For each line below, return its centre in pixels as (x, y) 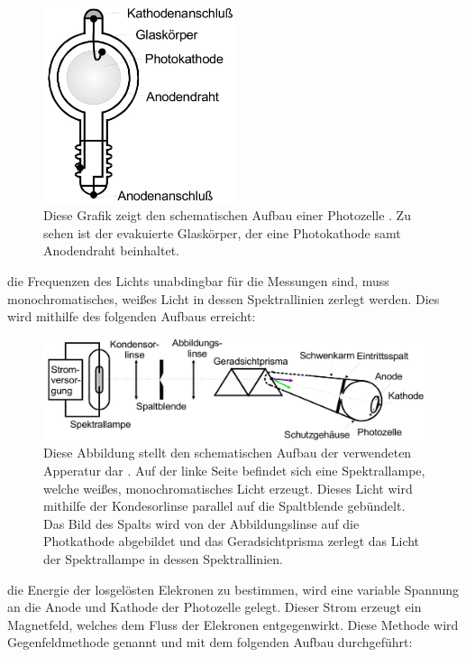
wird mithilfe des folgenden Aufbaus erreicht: (132, 316)
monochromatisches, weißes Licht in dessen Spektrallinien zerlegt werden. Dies (224, 298)
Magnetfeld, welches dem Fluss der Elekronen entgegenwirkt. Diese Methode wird (233, 624)
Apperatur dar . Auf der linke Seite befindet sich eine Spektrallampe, (234, 471)
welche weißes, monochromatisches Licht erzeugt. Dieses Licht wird (228, 488)
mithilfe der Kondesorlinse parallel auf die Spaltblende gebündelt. (224, 506)
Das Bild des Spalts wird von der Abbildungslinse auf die (201, 523)
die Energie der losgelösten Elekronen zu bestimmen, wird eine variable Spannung (233, 589)
